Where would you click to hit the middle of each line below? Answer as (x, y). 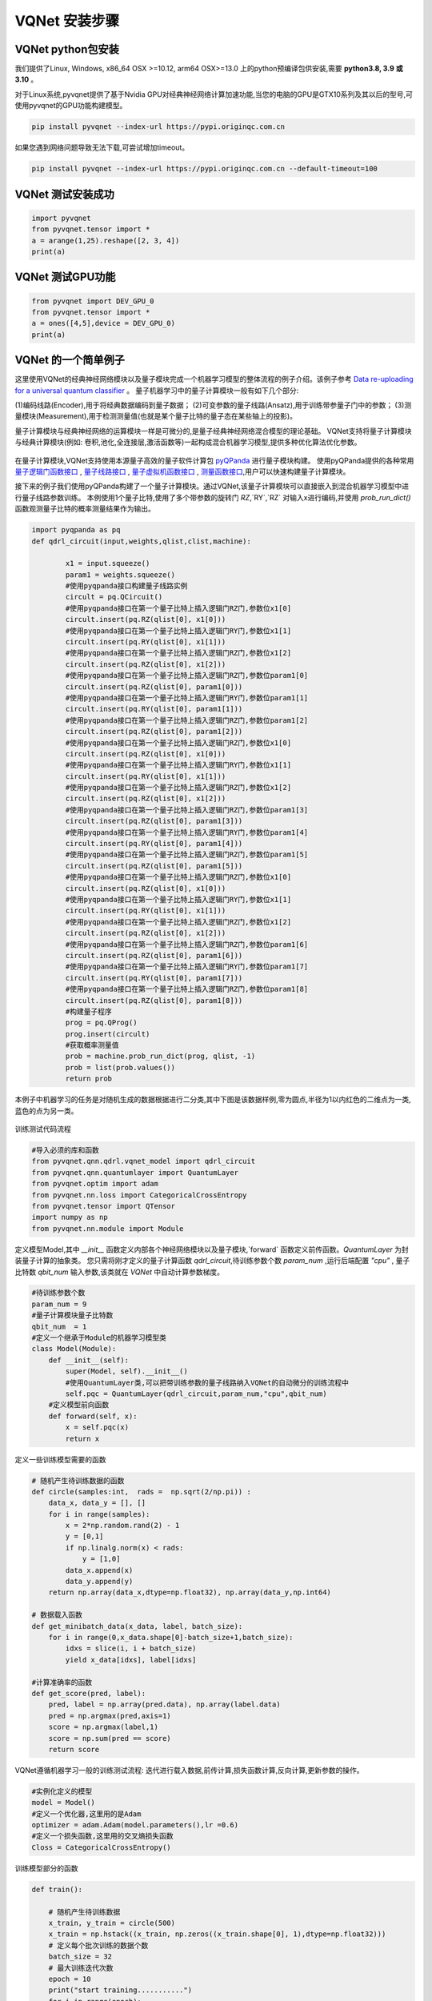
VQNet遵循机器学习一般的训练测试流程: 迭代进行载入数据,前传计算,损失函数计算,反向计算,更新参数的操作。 (189, 1770)
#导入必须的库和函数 (66, 1150)
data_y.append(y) (99, 1582)
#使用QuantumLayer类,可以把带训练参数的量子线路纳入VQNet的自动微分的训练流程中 (207, 1382)
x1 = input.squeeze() (108, 563)
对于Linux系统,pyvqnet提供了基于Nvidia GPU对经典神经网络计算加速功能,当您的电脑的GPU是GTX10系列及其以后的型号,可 (214, 94)
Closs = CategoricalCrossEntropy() (101, 1847)
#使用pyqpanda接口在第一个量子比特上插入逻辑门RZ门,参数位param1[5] (187, 855)
